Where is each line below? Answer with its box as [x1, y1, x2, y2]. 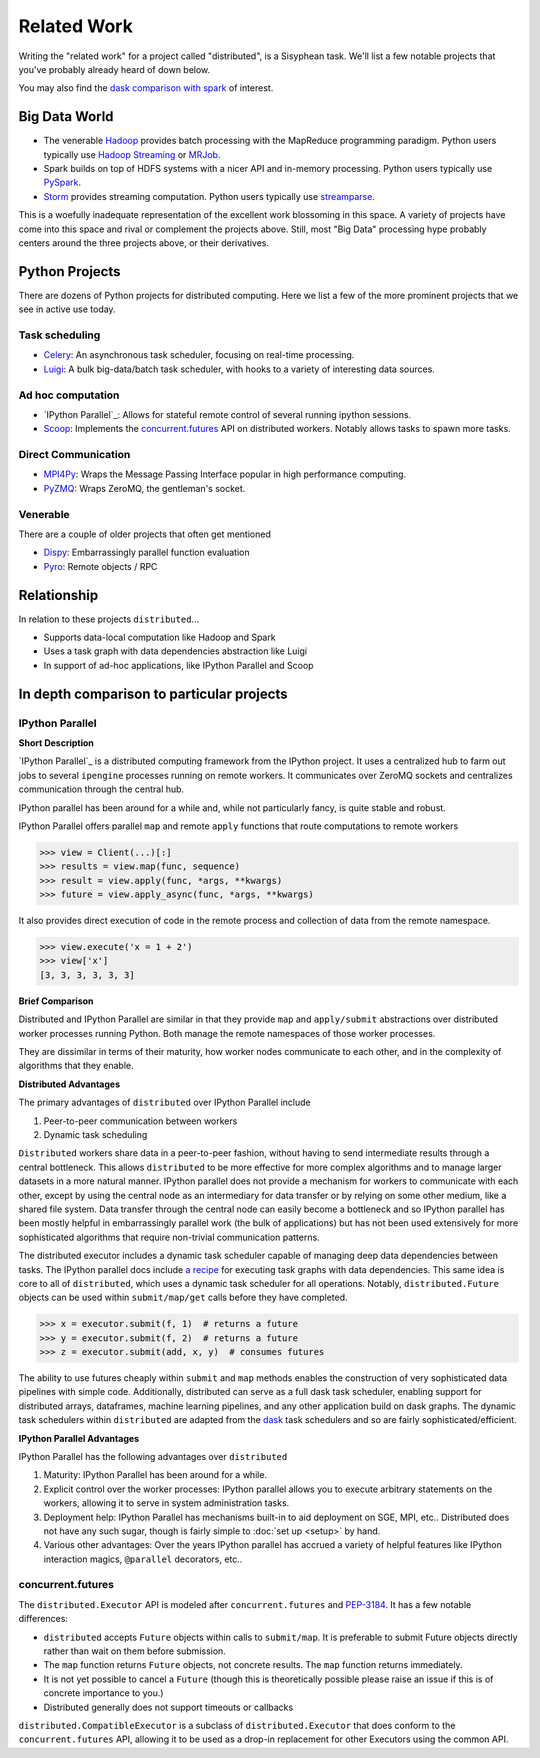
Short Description [18, 737, 95, 749]
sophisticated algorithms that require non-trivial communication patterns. [18, 1231, 320, 1243]
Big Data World [18, 108, 114, 125]
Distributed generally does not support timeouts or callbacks [43, 1701, 294, 1713]
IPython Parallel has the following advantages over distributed [18, 1450, 288, 1462]
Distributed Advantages [18, 1078, 120, 1090]
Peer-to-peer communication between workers [43, 1115, 238, 1127]
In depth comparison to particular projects [18, 685, 288, 702]
